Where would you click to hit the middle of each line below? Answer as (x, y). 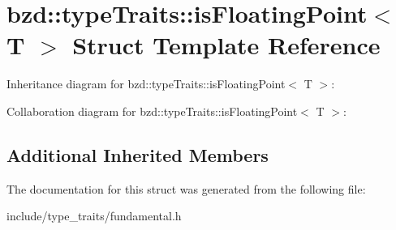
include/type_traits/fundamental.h (94, 216)
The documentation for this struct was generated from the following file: (186, 188)
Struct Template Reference (226, 45)
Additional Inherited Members (138, 154)
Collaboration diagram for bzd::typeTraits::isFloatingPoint (152, 111)
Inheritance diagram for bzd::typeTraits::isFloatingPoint (146, 84)
